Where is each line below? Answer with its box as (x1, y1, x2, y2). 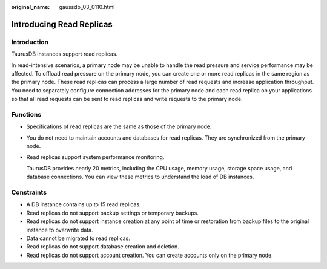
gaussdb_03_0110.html (59, 4, 115, 10)
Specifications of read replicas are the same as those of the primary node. (26, 123, 212, 130)
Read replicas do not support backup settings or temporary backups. (26, 209, 199, 216)
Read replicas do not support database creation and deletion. (26, 243, 180, 250)
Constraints (11, 188, 47, 196)
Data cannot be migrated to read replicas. (26, 235, 130, 242)
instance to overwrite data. (26, 226, 93, 233)
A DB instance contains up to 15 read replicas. (26, 201, 142, 208)
